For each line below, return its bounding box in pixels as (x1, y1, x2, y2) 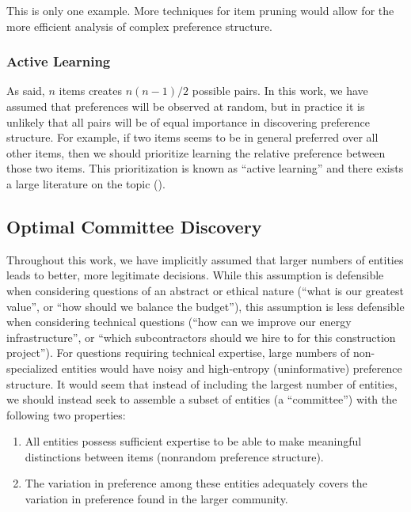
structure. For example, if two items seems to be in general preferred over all (6, 129, 379, 146)
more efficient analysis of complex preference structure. (6, 17, 272, 34)
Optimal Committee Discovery (6, 214, 262, 238)
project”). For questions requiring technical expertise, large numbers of (6, 344, 350, 361)
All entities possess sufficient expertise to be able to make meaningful (25, 433, 362, 449)
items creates (59, 82, 122, 99)
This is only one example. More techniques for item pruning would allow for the (6, 2, 394, 18)
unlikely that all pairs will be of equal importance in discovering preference (6, 113, 370, 130)
